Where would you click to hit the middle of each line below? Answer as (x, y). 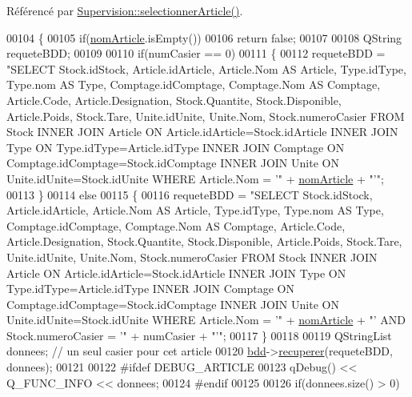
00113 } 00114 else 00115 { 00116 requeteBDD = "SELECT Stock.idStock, (190, 194)
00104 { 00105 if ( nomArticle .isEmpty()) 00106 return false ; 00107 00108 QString (204, 37)
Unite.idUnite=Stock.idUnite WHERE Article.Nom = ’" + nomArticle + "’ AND (206, 320)
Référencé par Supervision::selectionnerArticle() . (125, 10)
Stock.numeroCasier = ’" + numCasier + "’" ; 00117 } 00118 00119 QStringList (199, 335)
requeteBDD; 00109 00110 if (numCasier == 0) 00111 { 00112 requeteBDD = (196, 53)
